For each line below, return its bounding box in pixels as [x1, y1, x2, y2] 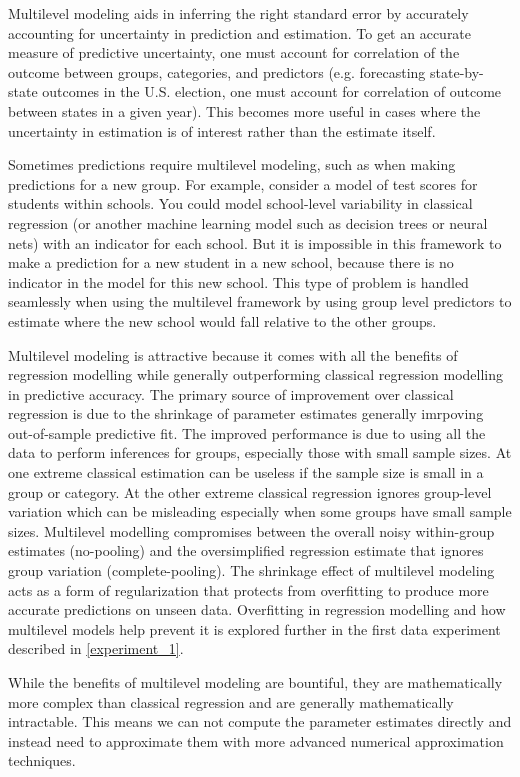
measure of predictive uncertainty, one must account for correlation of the [8, 42, 460, 63]
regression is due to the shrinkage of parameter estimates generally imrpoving [8, 403, 484, 424]
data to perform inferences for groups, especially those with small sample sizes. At [8, 442, 512, 463]
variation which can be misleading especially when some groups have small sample [8, 501, 512, 522]
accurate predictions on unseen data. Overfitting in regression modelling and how [8, 599, 506, 620]
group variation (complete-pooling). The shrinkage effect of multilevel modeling [8, 560, 495, 581]
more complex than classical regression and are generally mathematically [8, 691, 454, 712]
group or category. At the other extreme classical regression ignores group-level [8, 481, 492, 502]
